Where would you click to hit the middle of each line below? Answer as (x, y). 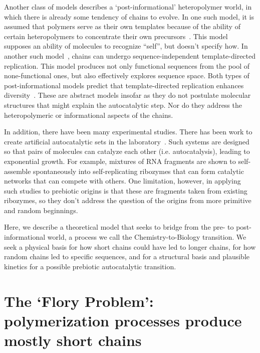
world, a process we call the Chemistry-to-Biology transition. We (147, 237)
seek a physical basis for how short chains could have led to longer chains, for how (130, 246)
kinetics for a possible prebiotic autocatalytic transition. (90, 266)
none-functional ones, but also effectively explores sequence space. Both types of (127, 75)
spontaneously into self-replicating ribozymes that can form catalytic (139, 171)
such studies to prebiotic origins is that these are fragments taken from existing (126, 190)
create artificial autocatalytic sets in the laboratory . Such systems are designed (127, 141)
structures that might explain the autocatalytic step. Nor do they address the (123, 105)
